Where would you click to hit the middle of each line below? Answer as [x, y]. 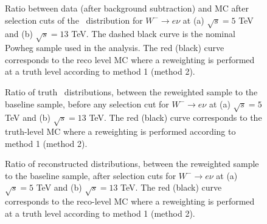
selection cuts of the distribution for [74, 20]
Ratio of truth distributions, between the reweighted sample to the [131, 91]
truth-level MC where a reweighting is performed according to [120, 131]
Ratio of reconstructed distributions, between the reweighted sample [132, 164]
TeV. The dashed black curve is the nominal [153, 34]
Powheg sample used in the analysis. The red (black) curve [115, 48]
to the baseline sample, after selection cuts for [91, 175]
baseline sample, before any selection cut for [87, 104]
